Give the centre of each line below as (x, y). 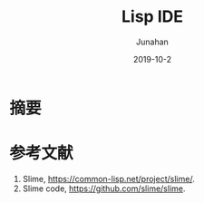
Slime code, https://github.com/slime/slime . (104, 188)
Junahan (152, 42)
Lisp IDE (152, 17)
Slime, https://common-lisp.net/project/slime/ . (108, 179)
